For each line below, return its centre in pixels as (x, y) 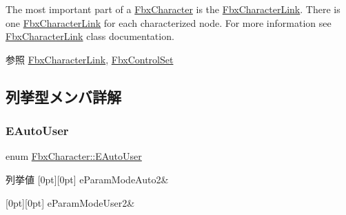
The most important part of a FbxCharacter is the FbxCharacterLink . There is (173, 9)
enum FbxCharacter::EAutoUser (74, 156)
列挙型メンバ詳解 (63, 96)
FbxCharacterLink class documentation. (90, 36)
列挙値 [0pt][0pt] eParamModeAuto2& (87, 179)
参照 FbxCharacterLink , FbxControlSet (90, 59)
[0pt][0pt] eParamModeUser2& (70, 202)
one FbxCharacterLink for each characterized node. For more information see (169, 22)
